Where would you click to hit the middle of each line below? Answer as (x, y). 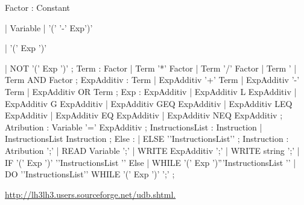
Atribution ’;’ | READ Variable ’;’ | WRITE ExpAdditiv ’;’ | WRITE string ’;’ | (152, 150)
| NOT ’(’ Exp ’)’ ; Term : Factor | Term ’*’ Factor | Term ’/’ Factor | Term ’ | (151, 68)
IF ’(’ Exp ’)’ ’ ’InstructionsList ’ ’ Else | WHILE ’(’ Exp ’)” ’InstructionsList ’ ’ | (150, 162)
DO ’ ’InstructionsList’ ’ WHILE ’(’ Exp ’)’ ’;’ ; (90, 174)
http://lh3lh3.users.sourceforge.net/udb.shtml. (90, 194)
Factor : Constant (38, 7)
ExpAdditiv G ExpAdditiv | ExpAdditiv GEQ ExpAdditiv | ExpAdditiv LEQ (149, 103)
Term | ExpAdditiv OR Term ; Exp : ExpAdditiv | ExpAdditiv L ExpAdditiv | (151, 91)
